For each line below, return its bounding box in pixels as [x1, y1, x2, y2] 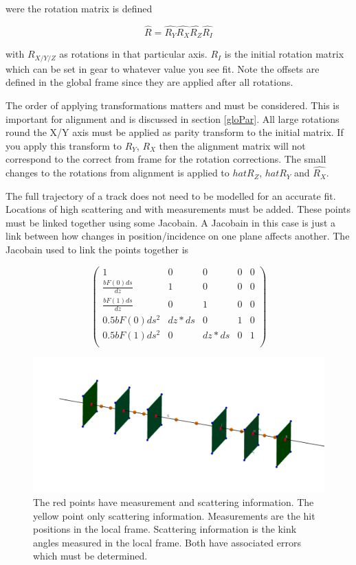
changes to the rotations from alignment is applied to [5, 165, 230, 180]
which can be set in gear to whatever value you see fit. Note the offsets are [5, 61, 320, 76]
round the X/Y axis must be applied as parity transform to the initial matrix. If [5, 125, 344, 139]
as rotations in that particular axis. [59, 47, 208, 61]
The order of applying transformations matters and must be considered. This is [5, 97, 340, 112]
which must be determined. [33, 549, 148, 563]
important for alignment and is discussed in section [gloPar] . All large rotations [5, 111, 340, 126]
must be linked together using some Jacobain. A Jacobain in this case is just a [5, 215, 336, 229]
